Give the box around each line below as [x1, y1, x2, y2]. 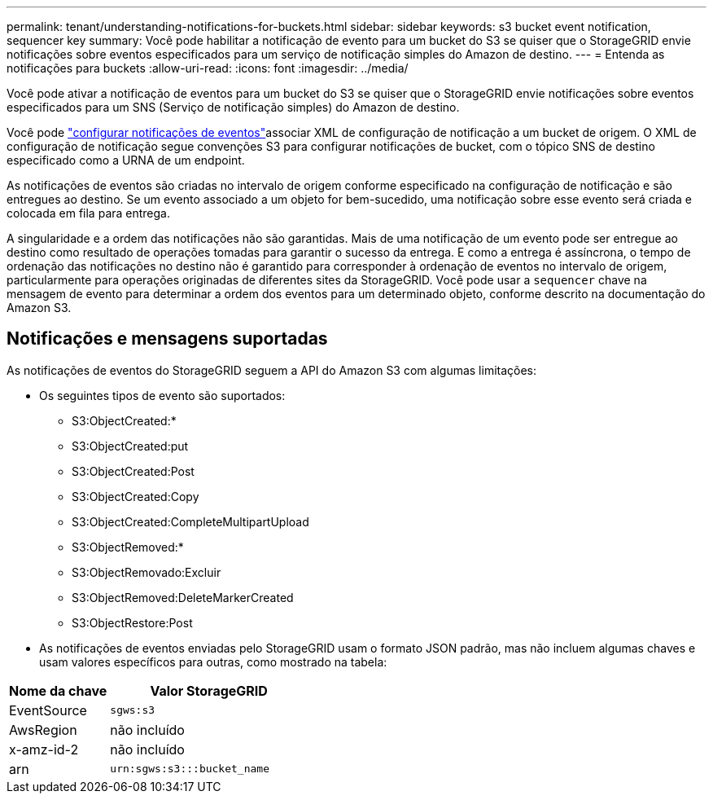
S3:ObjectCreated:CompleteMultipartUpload [72, 514, 309, 529]
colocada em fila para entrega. [7, 206, 171, 220]
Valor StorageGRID [150, 682, 268, 699]
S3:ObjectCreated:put [72, 438, 189, 453]
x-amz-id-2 [9, 741, 79, 758]
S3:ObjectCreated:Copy [72, 489, 199, 503]
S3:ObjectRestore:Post [72, 615, 193, 630]
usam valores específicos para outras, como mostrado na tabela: [39, 654, 387, 669]
